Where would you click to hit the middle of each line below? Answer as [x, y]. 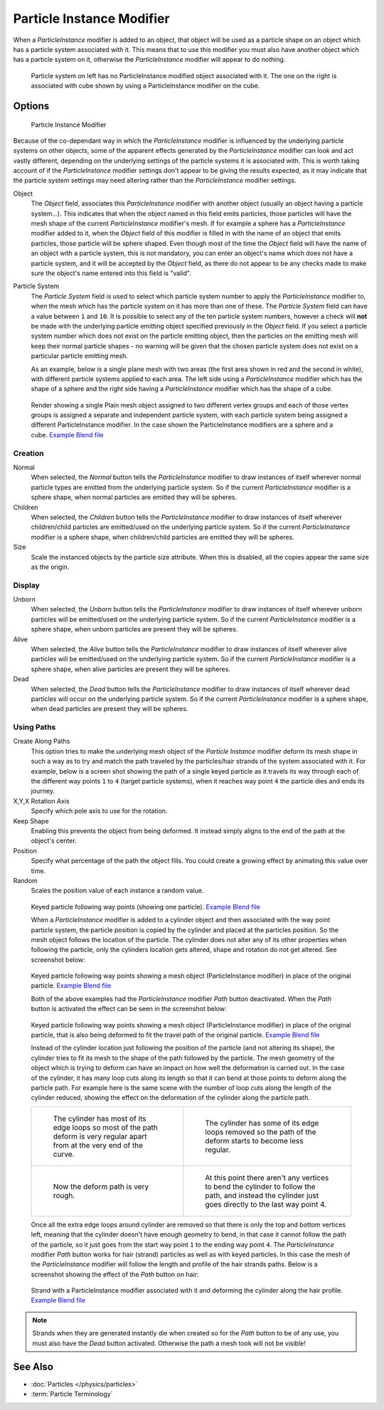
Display [27, 585]
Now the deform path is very [101, 1186]
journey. [43, 791]
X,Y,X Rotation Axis [42, 801]
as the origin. [50, 567]
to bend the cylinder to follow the [260, 1186]
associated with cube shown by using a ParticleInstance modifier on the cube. [145, 86]
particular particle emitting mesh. [79, 356]
